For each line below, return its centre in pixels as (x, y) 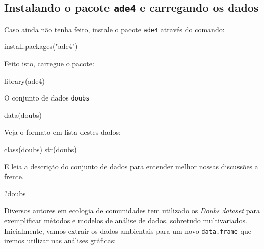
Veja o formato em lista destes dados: (62, 132)
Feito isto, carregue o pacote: (49, 64)
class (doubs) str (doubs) (41, 149)
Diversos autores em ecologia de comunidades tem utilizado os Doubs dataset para (132, 210)
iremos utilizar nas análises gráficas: (60, 241)
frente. (14, 176)
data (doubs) (23, 115)
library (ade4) (24, 80)
